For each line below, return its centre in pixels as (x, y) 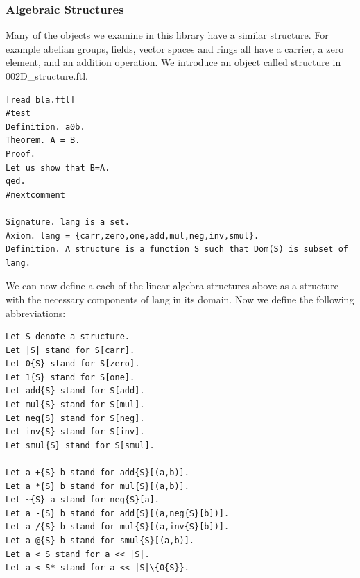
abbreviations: (36, 313)
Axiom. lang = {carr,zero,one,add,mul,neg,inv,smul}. (132, 236)
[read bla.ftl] (41, 100)
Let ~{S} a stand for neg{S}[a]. (83, 500)
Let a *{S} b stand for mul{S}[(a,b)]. (97, 486)
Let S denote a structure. (68, 337)
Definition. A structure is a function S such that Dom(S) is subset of (177, 249)
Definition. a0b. (45, 127)
